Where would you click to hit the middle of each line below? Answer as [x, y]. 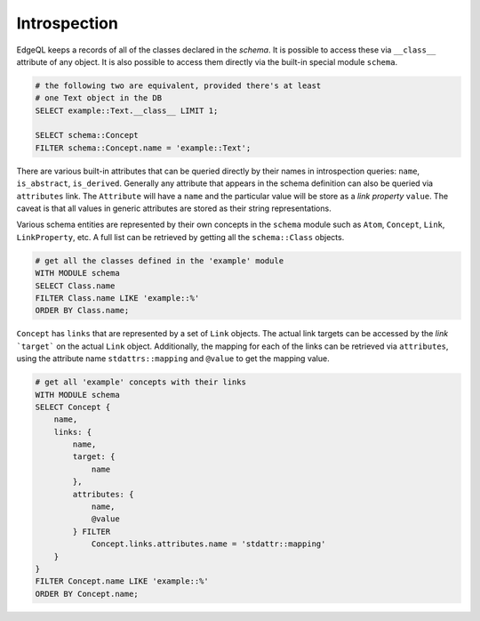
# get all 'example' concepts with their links [140, 382]
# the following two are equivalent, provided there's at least [178, 85]
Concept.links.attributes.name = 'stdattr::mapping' [208, 544]
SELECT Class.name [75, 286]
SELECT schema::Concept [87, 135]
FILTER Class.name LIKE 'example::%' [117, 298]
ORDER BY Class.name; [82, 310]
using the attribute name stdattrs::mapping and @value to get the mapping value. [173, 359]
